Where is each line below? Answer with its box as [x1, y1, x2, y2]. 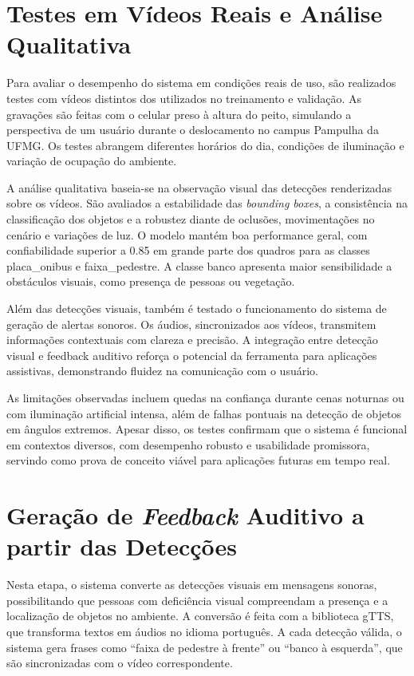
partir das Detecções [6, 530, 238, 563]
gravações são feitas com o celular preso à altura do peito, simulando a [6, 105, 352, 122]
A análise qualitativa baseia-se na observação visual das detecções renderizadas [6, 179, 392, 196]
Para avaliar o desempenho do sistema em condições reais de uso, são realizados [6, 74, 396, 91]
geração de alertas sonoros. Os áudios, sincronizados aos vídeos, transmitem [6, 315, 377, 332]
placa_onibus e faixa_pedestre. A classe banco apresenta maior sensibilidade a [6, 257, 392, 274]
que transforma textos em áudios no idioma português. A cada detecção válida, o [6, 623, 402, 640]
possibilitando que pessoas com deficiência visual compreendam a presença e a [6, 591, 388, 608]
